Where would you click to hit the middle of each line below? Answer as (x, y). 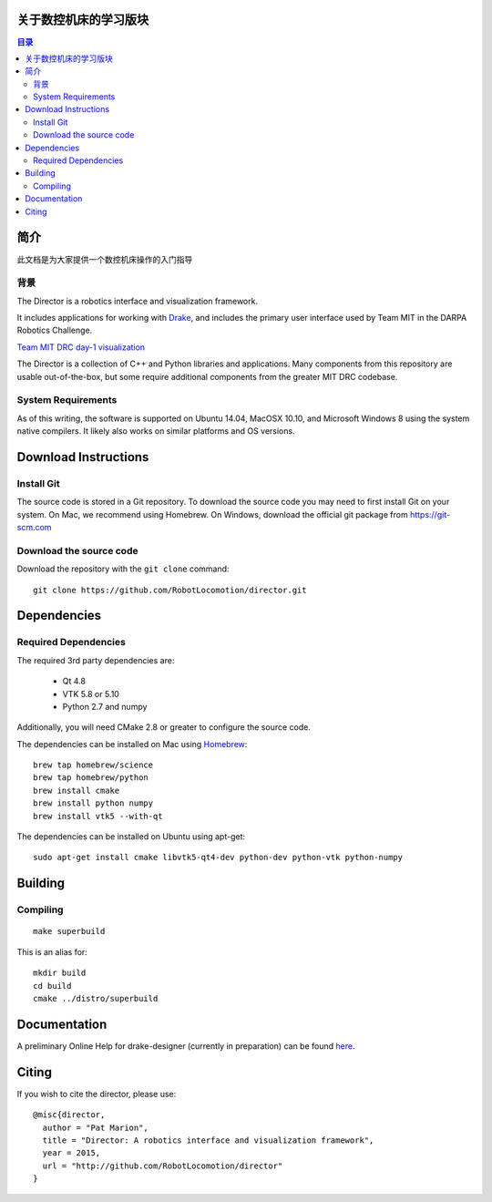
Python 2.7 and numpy (105, 706)
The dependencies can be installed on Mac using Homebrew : (132, 744)
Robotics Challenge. (55, 330)
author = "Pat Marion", (96, 1127)
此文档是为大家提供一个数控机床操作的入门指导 (105, 259)
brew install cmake (77, 790)
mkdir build (60, 973)
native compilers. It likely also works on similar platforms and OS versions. (156, 431)
